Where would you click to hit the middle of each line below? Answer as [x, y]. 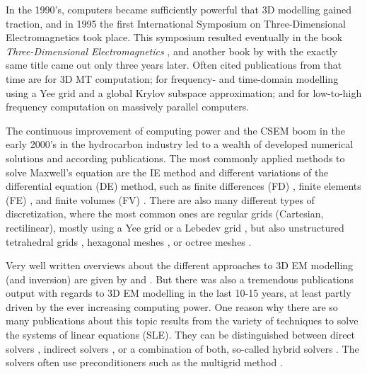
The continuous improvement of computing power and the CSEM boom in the [175, 130]
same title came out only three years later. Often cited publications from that [174, 65]
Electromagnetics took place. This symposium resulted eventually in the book [174, 37]
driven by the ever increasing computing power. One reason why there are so [172, 306]
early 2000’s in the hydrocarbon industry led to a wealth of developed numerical [180, 144]
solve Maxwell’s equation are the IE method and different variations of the [167, 172]
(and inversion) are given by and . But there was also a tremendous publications [180, 279]
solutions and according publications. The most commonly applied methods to [175, 158]
